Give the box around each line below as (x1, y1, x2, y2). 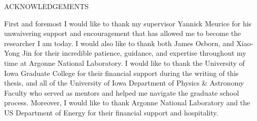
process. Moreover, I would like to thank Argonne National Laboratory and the (4, 97, 250, 108)
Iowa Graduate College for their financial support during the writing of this (4, 67, 239, 78)
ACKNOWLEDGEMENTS (4, 1, 89, 11)
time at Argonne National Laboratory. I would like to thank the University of (4, 57, 245, 68)
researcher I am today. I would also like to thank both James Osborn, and (4, 37, 234, 48)
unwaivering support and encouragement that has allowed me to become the (4, 28, 241, 38)
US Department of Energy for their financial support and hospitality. (4, 107, 218, 117)
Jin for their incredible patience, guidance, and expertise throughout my (22, 48, 246, 58)
